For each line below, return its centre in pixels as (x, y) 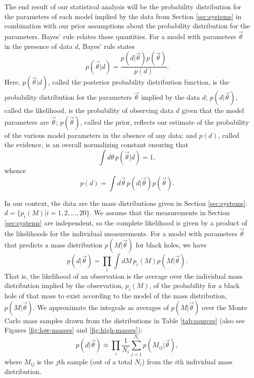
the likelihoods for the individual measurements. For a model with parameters (121, 233)
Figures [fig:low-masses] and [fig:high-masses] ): (74, 330)
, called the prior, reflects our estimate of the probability (165, 122)
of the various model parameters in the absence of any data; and (101, 135)
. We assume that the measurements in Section (160, 212)
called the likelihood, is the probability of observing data (89, 110)
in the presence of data (39, 46)
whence (15, 170)
